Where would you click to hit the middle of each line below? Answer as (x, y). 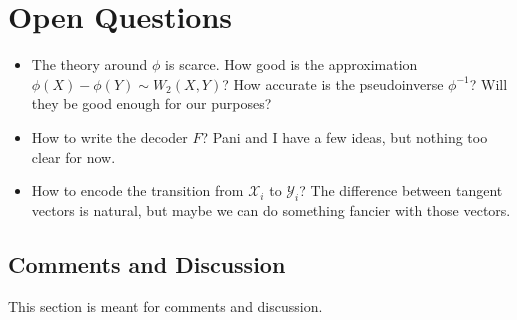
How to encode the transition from (137, 190)
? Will (488, 83)
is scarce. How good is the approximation (291, 64)
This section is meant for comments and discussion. (165, 305)
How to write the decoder (109, 136)
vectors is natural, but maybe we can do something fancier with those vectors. (271, 209)
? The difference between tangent (401, 190)
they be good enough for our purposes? (151, 103)
